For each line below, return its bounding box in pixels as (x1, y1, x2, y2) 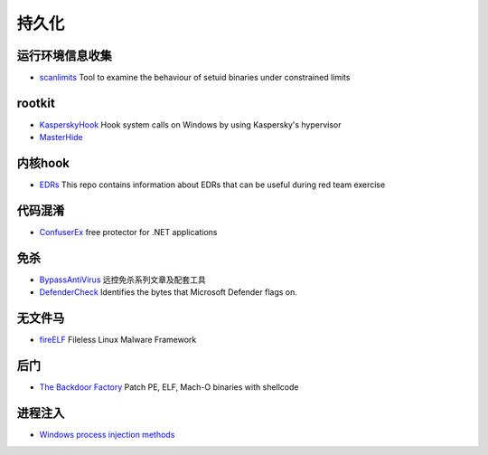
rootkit (16, 95, 56, 110)
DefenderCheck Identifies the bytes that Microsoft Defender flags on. (39, 287, 297, 298)
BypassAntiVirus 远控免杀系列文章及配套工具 (39, 274, 207, 285)
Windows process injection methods (39, 430, 175, 441)
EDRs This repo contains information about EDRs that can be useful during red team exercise (39, 179, 386, 190)
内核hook (16, 156, 70, 171)
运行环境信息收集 (16, 48, 112, 63)
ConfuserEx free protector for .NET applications (39, 227, 218, 238)
